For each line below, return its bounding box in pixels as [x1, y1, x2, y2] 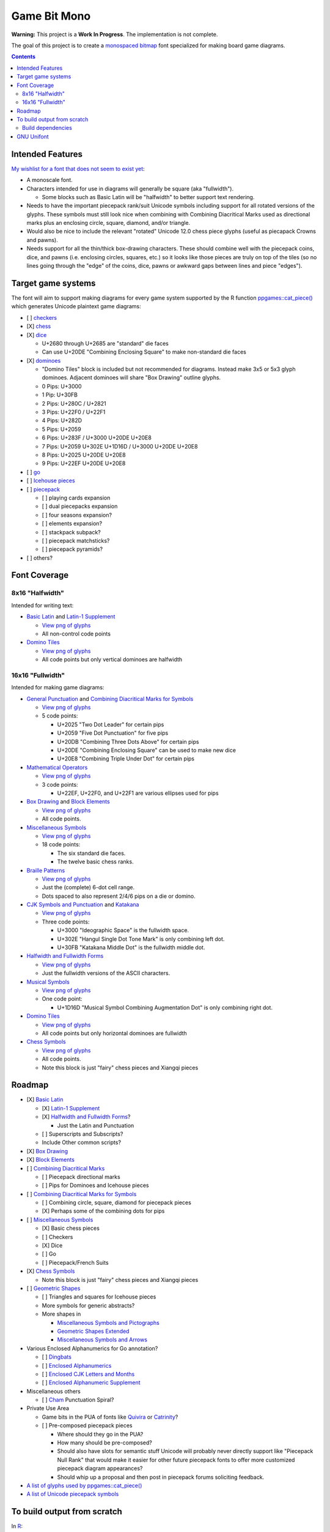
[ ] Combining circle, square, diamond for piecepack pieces [42, 1199, 192, 1207]
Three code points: [42, 918, 90, 925]
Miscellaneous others [26, 1387, 81, 1395]
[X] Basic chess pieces [42, 1224, 100, 1232]
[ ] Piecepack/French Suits [42, 1259, 109, 1266]
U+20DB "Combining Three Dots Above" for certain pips [57, 738, 199, 745]
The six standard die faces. [57, 849, 126, 857]
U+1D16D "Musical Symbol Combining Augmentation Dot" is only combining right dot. [57, 1004, 273, 1011]
